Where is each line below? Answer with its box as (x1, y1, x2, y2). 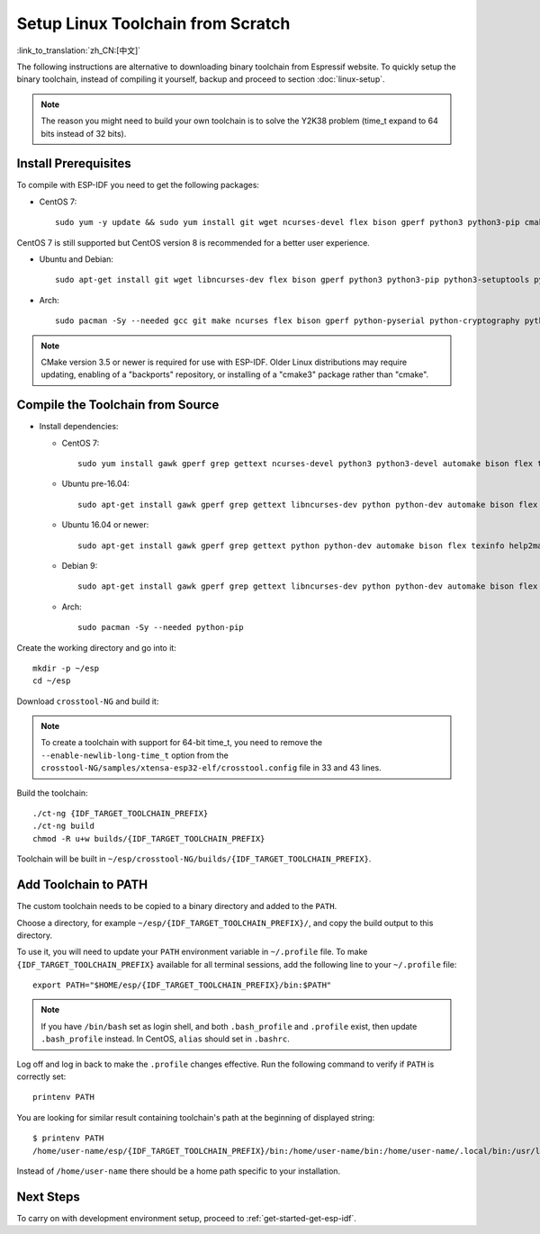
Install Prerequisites (16, 156, 131, 171)
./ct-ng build (32, 821, 94, 832)
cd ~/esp (32, 676, 71, 686)
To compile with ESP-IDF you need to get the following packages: (16, 180, 260, 191)
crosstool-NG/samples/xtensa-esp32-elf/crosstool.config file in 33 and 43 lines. (40, 762, 382, 773)
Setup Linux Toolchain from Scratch (16, 14, 291, 33)
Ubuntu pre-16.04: (61, 478, 130, 490)
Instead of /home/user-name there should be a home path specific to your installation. (16, 1166, 341, 1176)
